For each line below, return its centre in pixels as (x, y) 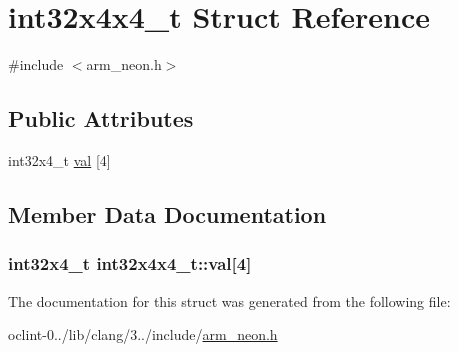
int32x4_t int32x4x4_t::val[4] (130, 263)
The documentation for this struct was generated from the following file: (229, 300)
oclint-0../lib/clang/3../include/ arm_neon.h (143, 334)
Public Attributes (101, 118)
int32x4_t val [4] (59, 159)
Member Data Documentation (167, 213)
